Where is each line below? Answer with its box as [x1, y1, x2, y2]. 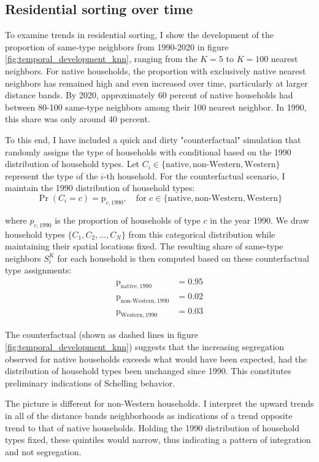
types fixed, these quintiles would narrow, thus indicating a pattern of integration [5, 433, 311, 446]
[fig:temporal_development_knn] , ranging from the [5, 52, 198, 65]
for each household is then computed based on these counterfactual [57, 251, 309, 264]
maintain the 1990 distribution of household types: [5, 181, 195, 194]
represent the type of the [5, 169, 98, 182]
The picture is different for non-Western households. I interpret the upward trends [5, 397, 314, 410]
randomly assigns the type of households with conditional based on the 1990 [5, 145, 291, 158]
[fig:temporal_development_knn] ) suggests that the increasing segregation [5, 340, 285, 353]
